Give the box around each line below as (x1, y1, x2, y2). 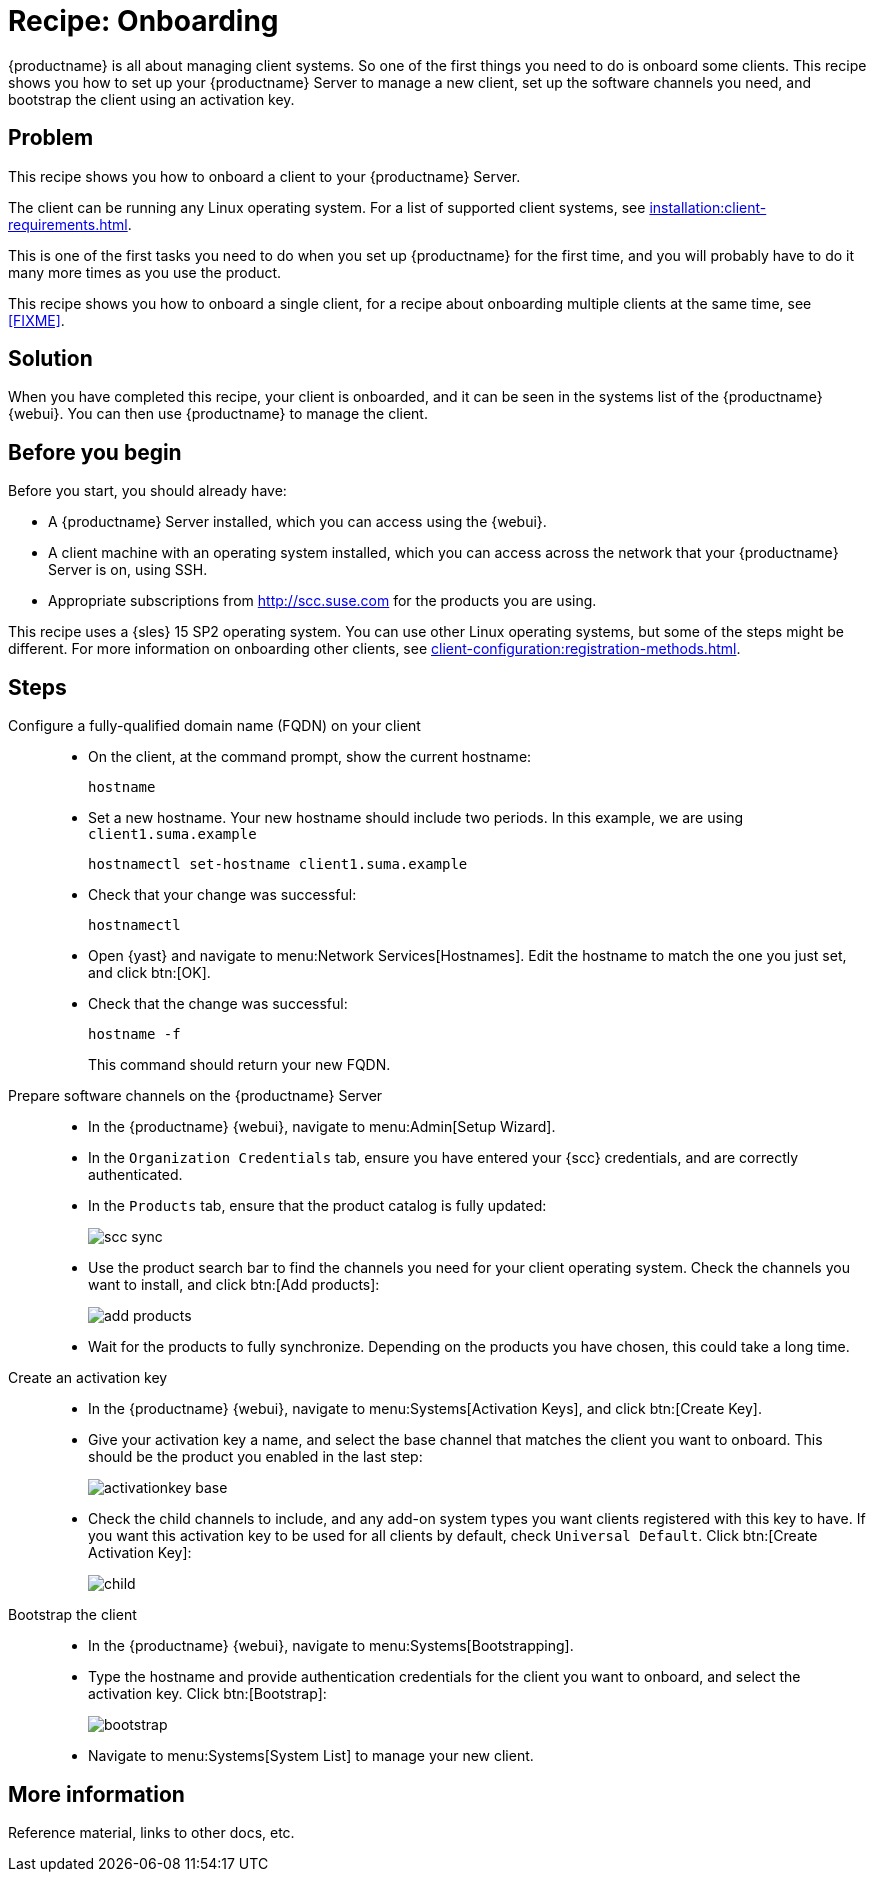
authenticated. (88, 1166, 183, 1184)
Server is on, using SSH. (48, 561, 208, 579)
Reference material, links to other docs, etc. (8, 1823, 295, 1841)
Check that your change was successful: (88, 886, 357, 904)
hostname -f (88, 1026, 181, 1043)
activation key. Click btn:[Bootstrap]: (88, 1685, 327, 1703)
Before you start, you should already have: (8, 482, 287, 500)
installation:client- (649, 198, 767, 216)
